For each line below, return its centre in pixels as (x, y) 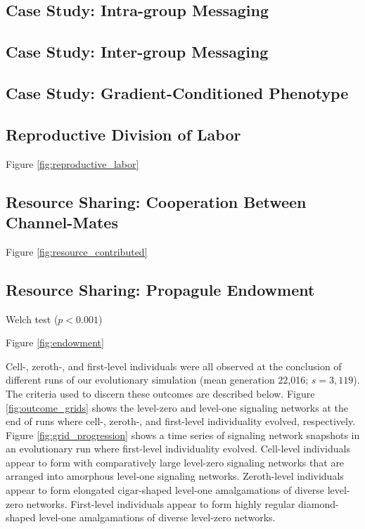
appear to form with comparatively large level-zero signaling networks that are (175, 462)
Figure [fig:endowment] (55, 342)
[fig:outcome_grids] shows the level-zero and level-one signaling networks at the (177, 407)
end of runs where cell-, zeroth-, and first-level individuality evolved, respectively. (181, 421)
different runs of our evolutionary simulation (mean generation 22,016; (157, 380)
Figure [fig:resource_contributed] (77, 251)
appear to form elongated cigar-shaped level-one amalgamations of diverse (165, 490)
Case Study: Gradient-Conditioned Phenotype (177, 92)
